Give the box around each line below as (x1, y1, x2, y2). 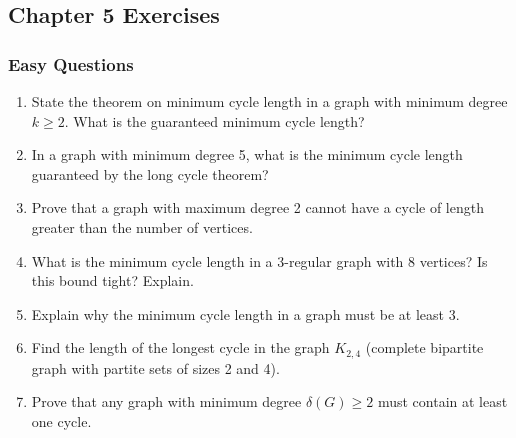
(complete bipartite (365, 337, 484, 358)
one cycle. (31, 410, 92, 431)
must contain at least (377, 391, 508, 412)
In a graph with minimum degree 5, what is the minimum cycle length (31, 144, 463, 165)
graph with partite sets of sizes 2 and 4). (31, 357, 280, 378)
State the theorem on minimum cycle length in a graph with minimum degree (31, 91, 508, 111)
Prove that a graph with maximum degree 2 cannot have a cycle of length (31, 197, 484, 218)
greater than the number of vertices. (31, 216, 253, 237)
